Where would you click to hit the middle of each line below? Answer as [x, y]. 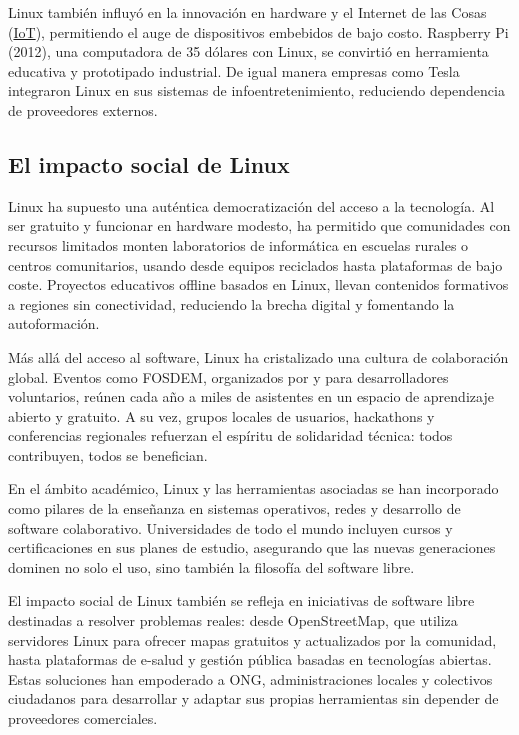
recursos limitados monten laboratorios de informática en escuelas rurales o [238, 244]
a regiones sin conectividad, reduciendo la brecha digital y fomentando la [231, 303]
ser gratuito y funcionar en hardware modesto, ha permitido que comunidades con [259, 225]
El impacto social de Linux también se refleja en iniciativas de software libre [241, 600]
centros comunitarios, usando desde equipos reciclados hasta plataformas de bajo [255, 264]
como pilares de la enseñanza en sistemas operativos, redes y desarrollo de [234, 508]
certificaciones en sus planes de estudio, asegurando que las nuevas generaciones [252, 547]
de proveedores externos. [83, 109]
